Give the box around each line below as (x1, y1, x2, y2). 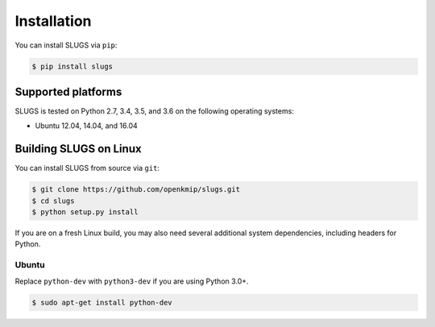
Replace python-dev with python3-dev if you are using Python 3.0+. (14, 276, 249, 286)
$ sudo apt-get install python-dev (31, 298, 172, 307)
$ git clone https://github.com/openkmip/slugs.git (31, 185, 241, 194)
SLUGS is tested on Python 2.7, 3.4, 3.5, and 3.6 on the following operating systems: (14, 106, 294, 116)
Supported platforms (14, 85, 122, 98)
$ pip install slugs (31, 61, 113, 71)
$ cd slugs (31, 196, 75, 205)
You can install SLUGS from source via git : (14, 163, 160, 173)
